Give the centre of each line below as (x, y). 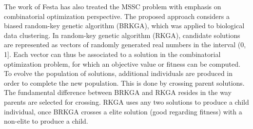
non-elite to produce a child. (46, 121)
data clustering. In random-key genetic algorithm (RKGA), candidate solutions (122, 35)
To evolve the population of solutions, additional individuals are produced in (118, 73)
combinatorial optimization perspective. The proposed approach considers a (117, 16)
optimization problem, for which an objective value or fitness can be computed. (122, 64)
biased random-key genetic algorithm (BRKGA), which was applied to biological (124, 26)
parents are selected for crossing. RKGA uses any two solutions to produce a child (126, 101)
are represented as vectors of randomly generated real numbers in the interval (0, (125, 45)
